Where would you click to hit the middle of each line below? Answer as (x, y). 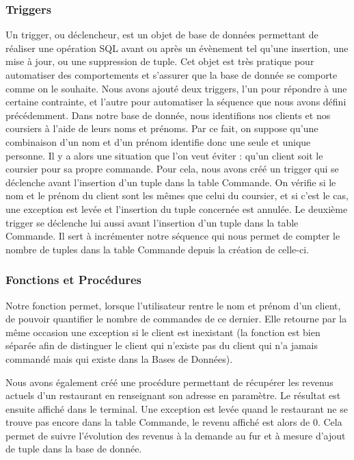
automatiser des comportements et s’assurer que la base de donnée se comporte (172, 75)
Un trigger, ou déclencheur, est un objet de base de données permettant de (162, 35)
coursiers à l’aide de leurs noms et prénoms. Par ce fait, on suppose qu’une (162, 128)
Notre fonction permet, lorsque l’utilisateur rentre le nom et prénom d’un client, (173, 305)
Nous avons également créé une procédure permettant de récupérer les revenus (169, 382)
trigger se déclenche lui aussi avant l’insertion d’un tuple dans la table (152, 222)
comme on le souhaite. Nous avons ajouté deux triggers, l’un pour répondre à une (176, 88)
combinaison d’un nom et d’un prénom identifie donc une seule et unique (158, 141)
